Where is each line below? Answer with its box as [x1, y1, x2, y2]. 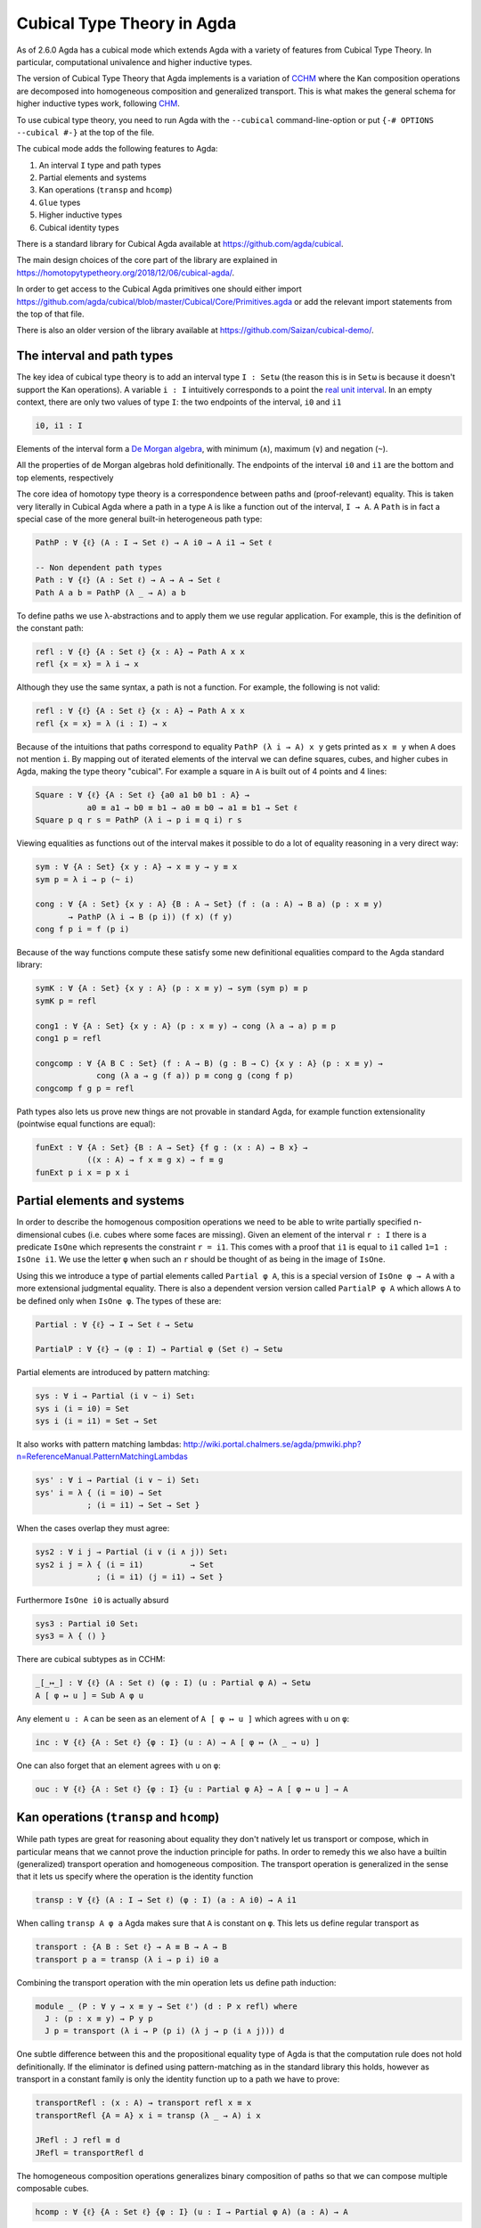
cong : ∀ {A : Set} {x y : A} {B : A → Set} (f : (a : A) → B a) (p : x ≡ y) [35, 899, 383, 909]
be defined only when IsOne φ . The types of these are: [16, 1295, 222, 1306]
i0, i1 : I [35, 421, 83, 431]
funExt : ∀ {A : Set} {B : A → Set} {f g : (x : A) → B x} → [35, 1142, 308, 1152]
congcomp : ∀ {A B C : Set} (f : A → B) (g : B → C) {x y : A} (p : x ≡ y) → [35, 1058, 383, 1069]
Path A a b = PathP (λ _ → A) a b [35, 587, 186, 597]
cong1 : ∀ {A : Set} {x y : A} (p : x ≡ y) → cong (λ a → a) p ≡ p [35, 1020, 337, 1031]
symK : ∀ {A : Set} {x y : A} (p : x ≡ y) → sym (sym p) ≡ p [35, 983, 308, 994]
